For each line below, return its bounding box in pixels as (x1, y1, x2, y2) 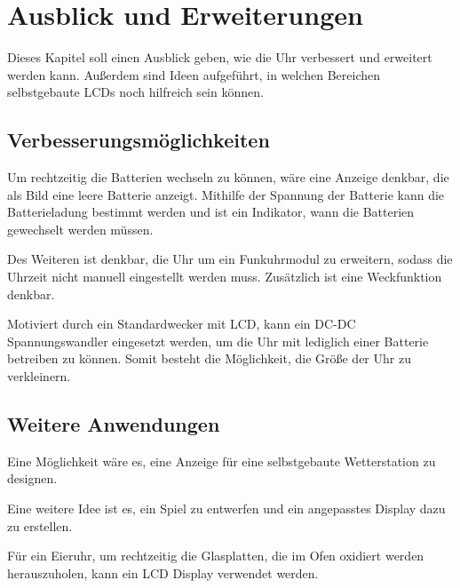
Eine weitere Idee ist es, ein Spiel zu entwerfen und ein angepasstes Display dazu (7, 499, 446, 518)
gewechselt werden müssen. (7, 219, 154, 238)
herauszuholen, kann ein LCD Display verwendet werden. (7, 563, 319, 582)
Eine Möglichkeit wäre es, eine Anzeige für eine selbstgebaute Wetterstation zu (7, 451, 436, 470)
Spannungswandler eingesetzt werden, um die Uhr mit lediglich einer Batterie (7, 331, 429, 350)
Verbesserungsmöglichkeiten (7, 126, 270, 154)
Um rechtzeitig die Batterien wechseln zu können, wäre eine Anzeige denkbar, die (7, 168, 449, 187)
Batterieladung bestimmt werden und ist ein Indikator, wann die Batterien (7, 203, 415, 221)
